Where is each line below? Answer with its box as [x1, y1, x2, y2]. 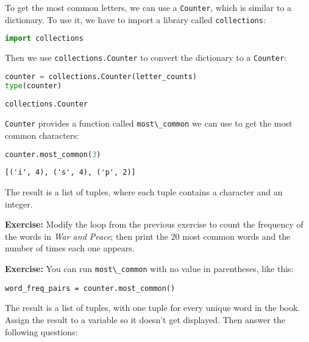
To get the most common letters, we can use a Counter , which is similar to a [5, 1, 292, 13]
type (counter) [5, 81, 62, 90]
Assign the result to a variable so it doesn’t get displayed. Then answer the [5, 313, 285, 326]
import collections [5, 34, 83, 43]
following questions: [5, 325, 78, 338]
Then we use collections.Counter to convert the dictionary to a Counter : [5, 51, 287, 64]
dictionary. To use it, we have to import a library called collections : [5, 13, 266, 26]
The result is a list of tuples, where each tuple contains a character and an [5, 186, 283, 198]
